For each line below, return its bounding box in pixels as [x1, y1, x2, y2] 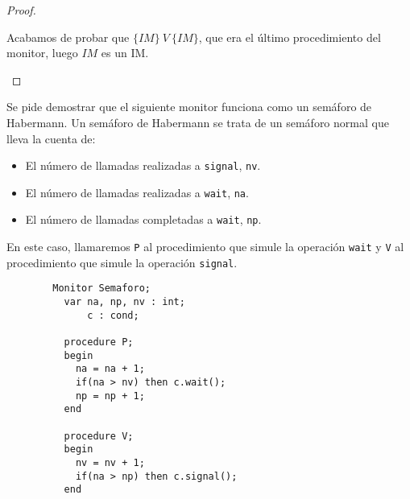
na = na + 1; [75, 363, 145, 375]
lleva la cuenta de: [6, 130, 96, 146]
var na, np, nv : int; [64, 296, 185, 308]
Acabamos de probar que [6, 28, 130, 45]
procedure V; [64, 430, 134, 442]
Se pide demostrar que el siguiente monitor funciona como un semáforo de [6, 98, 372, 115]
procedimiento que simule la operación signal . [6, 254, 238, 270]
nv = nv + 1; [75, 456, 145, 468]
